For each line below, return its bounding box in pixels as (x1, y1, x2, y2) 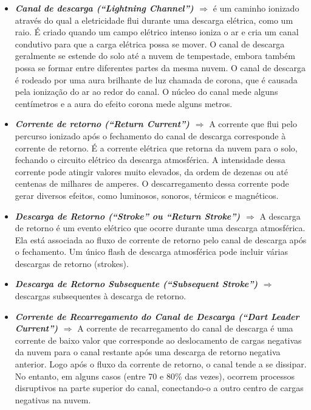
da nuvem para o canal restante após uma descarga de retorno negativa (15, 346, 281, 358)
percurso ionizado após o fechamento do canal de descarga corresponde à (15, 129, 286, 142)
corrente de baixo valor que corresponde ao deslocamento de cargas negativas (15, 333, 302, 346)
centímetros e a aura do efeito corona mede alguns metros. (15, 97, 233, 109)
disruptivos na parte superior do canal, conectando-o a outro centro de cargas (15, 381, 304, 394)
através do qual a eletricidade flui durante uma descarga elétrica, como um (15, 13, 293, 26)
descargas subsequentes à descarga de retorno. (15, 290, 186, 302)
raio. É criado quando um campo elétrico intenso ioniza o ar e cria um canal (15, 26, 299, 38)
